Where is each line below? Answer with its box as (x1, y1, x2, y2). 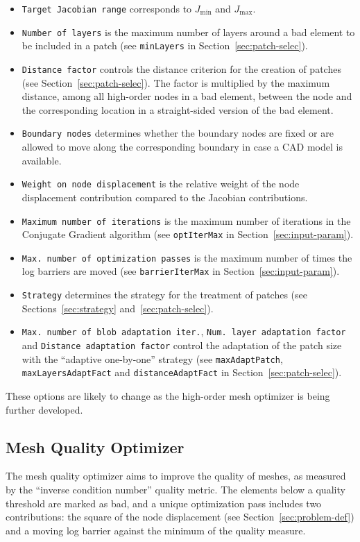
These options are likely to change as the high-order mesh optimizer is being (6, 389, 330, 403)
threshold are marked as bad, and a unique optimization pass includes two (6, 496, 322, 510)
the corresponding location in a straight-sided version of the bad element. (22, 102, 334, 117)
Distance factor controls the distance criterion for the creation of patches (22, 61, 341, 76)
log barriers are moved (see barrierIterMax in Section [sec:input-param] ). (22, 264, 340, 278)
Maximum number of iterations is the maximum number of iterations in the (22, 213, 351, 228)
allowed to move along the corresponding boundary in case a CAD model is (22, 139, 343, 154)
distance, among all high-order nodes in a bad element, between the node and (22, 89, 352, 103)
